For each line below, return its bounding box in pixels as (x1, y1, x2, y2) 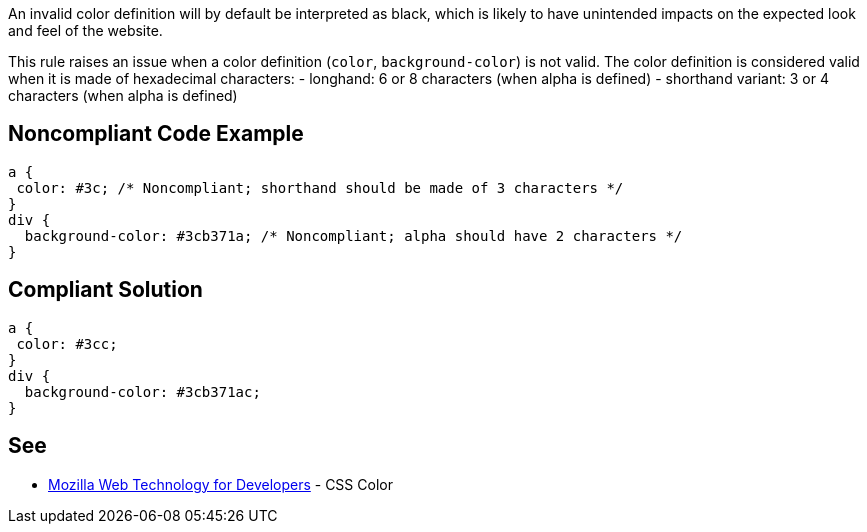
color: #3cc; (16, 335, 118, 352)
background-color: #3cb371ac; (24, 383, 261, 400)
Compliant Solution (8, 277, 203, 303)
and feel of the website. (8, 22, 163, 39)
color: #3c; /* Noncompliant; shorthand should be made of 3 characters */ (16, 179, 624, 196)
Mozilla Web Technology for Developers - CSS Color (48, 475, 393, 493)
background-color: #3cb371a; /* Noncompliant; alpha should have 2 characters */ (24, 227, 683, 244)
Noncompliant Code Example (8, 121, 304, 147)
